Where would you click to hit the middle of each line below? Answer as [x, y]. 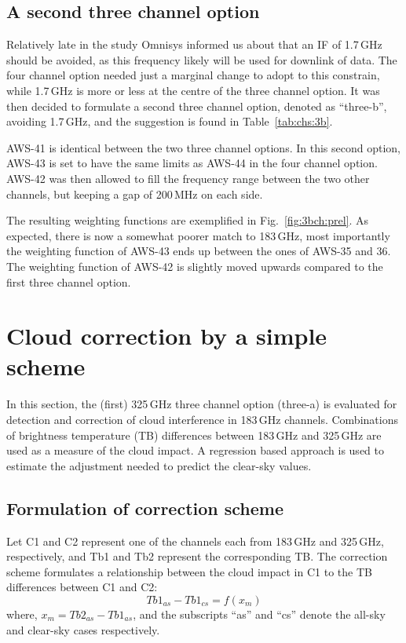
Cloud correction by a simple [167, 336]
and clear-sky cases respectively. [83, 629]
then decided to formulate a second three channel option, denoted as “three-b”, [197, 106]
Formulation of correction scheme [145, 508]
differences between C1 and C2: [82, 587]
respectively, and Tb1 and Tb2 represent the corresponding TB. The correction [197, 556]
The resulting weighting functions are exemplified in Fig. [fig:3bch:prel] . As [188, 220]
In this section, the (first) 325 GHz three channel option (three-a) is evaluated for [202, 404]
